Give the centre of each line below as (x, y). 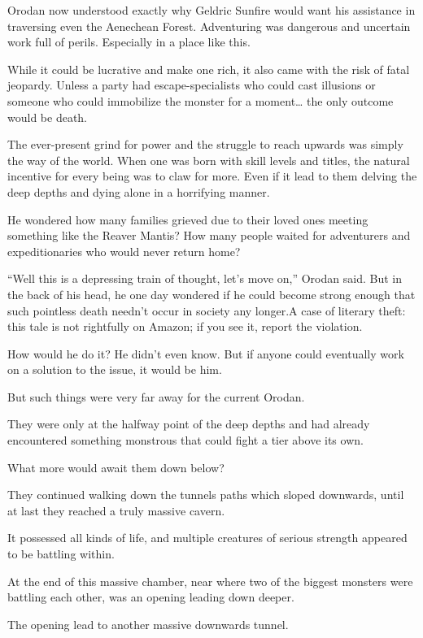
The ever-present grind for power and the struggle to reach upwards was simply (205, 144)
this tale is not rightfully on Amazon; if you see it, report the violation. (185, 326)
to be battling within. (61, 554)
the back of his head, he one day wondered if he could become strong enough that (211, 294)
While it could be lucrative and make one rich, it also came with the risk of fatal (209, 69)
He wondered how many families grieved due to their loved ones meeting (188, 219)
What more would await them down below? (116, 467)
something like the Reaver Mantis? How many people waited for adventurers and (209, 235)
